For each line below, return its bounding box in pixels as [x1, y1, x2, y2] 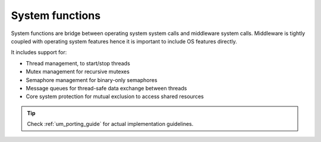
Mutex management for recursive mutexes [26, 68, 130, 75]
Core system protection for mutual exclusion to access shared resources [26, 93, 204, 100]
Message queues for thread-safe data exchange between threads [26, 84, 187, 91]
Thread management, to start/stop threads [26, 59, 130, 67]
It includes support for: [11, 49, 67, 56]
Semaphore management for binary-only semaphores [26, 76, 158, 83]
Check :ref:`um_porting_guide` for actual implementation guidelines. [27, 121, 194, 128]
